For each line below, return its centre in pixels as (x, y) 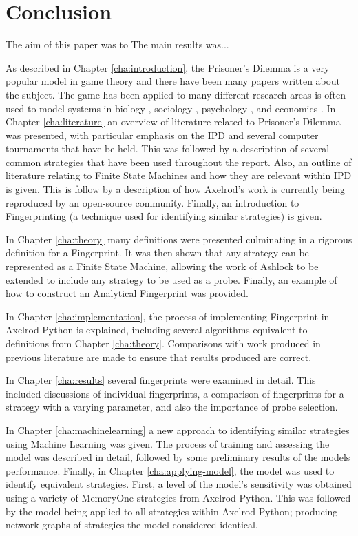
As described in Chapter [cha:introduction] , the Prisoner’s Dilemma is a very (168, 67)
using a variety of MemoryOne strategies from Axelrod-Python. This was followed (178, 497)
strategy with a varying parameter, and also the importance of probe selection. (172, 407)
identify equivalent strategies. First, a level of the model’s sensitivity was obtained (179, 484)
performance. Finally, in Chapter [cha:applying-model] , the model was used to (170, 470)
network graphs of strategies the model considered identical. (132, 525)
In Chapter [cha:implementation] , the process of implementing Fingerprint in (168, 316)
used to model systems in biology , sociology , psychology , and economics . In (171, 108)
